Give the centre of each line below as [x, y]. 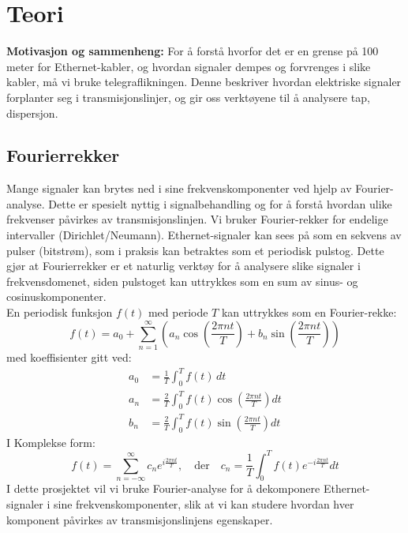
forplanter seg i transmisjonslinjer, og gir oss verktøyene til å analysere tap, [188, 97]
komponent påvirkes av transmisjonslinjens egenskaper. [140, 519]
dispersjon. [32, 113]
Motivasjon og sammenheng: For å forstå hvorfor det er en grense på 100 [193, 51]
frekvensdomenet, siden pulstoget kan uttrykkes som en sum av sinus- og [182, 281]
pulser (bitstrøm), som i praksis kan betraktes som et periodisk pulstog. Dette [195, 250]
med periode [178, 312]
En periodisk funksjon [60, 312]
